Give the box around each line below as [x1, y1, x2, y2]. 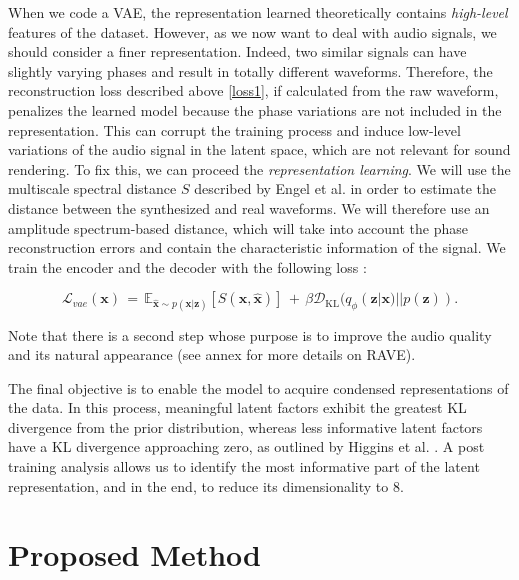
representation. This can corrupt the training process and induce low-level [8, 119, 461, 140]
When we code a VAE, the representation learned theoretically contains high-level [8, 2, 508, 22]
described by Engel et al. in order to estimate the [194, 178, 497, 199]
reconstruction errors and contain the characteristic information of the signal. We [8, 237, 506, 258]
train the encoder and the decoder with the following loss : [8, 256, 367, 277]
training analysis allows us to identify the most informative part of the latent [8, 456, 480, 477]
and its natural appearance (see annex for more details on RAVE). [8, 344, 416, 365]
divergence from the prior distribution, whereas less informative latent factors [8, 416, 483, 437]
